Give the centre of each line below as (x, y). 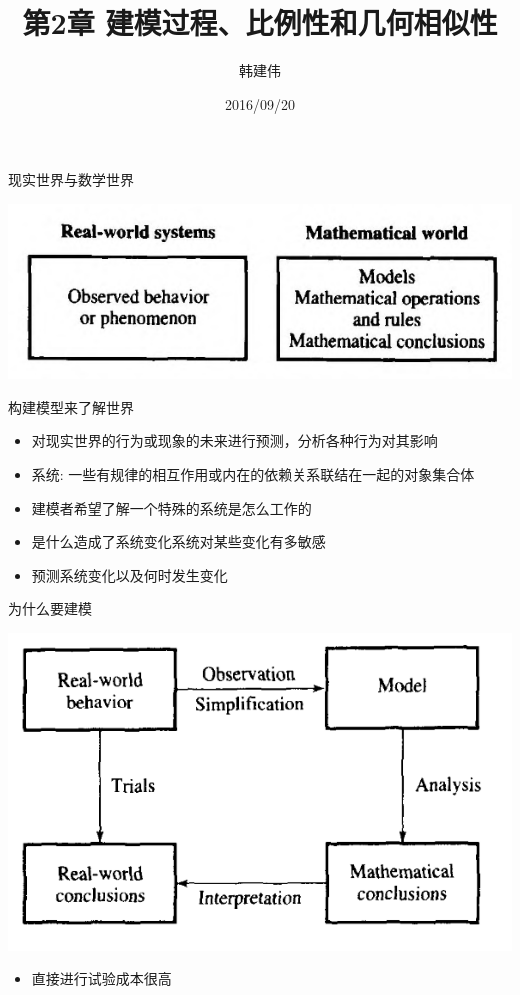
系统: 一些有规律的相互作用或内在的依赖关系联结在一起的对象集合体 (253, 474)
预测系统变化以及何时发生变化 (129, 574)
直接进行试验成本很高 (101, 978)
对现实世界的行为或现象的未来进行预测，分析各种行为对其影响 (234, 440)
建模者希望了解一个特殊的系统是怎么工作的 (171, 507)
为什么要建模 (50, 608)
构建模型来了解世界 (71, 406)
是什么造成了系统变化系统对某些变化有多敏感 (178, 541)
